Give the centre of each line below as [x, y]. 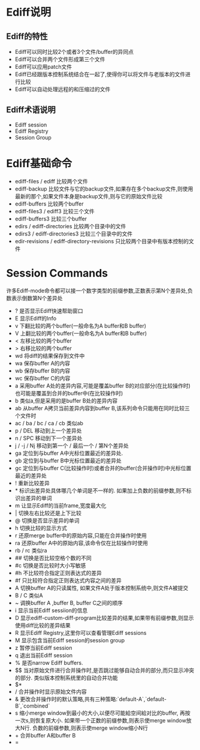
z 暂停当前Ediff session [43, 648]
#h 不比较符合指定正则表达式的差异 [58, 573]
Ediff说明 [29, 12]
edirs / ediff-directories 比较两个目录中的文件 [70, 226]
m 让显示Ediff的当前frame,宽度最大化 [60, 505]
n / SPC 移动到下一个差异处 [49, 438]
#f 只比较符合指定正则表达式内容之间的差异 [68, 580]
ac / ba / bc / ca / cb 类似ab [49, 423]
